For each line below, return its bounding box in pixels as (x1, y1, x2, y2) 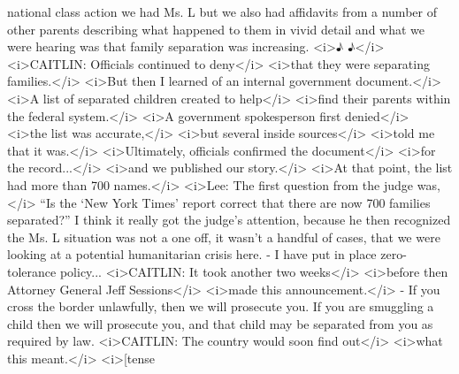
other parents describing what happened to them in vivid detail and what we (7, 19, 425, 38)
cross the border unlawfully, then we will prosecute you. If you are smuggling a (7, 297, 434, 316)
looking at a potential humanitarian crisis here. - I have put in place (7, 245, 377, 263)
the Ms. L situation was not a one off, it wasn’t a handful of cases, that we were (7, 227, 440, 246)
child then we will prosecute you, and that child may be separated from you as (7, 314, 433, 332)
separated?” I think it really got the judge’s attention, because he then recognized (7, 210, 451, 229)
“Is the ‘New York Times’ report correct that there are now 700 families (40, 193, 431, 211)
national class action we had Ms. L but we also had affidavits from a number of (7, 3, 437, 20)
